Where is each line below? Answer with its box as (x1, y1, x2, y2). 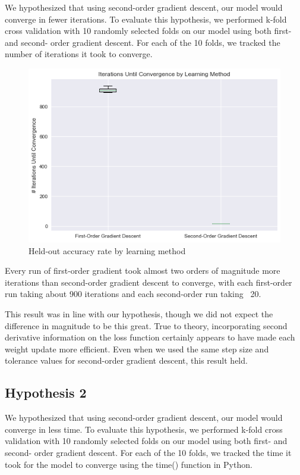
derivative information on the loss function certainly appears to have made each (5, 331, 295, 343)
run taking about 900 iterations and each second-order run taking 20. (5, 287, 261, 300)
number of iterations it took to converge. (5, 48, 153, 60)
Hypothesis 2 (5, 383, 87, 402)
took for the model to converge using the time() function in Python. (5, 458, 252, 470)
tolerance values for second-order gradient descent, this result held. (5, 354, 248, 367)
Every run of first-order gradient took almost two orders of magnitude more (5, 264, 280, 277)
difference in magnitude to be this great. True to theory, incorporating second (5, 319, 288, 332)
